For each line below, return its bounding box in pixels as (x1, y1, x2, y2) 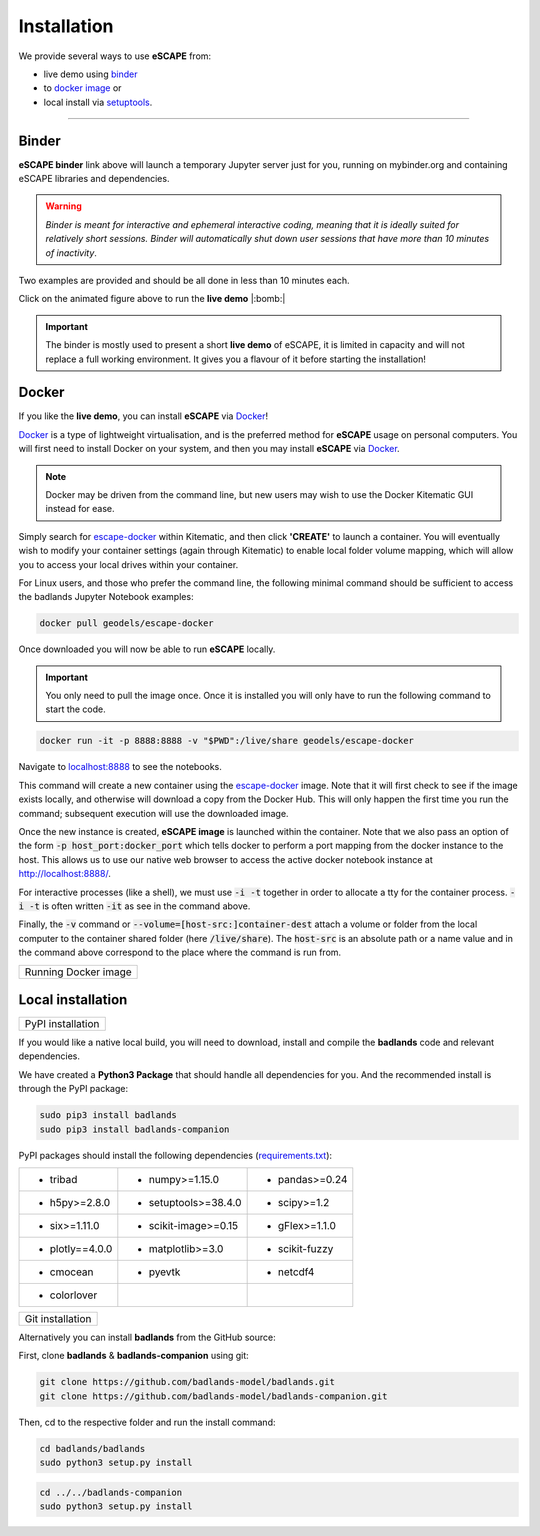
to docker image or (43, 82, 122, 94)
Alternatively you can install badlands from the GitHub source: (18, 1331, 277, 1343)
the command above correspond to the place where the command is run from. (18, 946, 342, 959)
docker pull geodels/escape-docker (39, 618, 214, 629)
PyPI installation (24, 1017, 100, 1031)
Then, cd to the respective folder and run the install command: (18, 1416, 276, 1428)
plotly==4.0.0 (49, 1241, 113, 1255)
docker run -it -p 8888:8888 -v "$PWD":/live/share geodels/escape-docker (39, 735, 415, 747)
